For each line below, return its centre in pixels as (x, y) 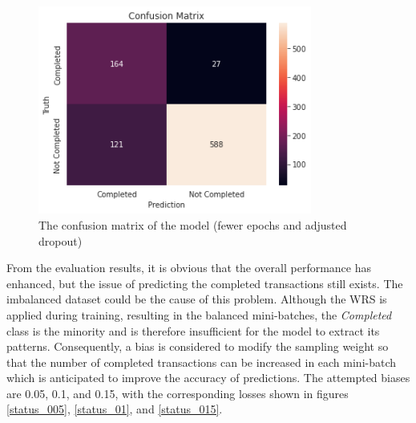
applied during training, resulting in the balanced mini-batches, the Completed (199, 314)
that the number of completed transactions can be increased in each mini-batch (202, 362)
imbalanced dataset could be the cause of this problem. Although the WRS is (197, 299)
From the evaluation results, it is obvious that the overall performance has (189, 268)
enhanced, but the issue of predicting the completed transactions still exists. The (205, 283)
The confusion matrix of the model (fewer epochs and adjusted (193, 224)
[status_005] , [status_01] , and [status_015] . (115, 409)
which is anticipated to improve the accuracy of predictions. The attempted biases (208, 378)
